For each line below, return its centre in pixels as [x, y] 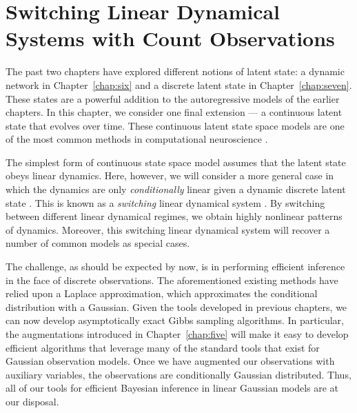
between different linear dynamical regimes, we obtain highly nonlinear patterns [174, 216]
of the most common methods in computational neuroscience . [137, 139]
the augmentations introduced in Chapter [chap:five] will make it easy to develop [177, 334]
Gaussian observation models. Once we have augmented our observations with [170, 361]
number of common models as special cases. [98, 243]
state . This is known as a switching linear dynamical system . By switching [165, 202]
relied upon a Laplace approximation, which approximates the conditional [162, 293]
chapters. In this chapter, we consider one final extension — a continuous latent [174, 112]
